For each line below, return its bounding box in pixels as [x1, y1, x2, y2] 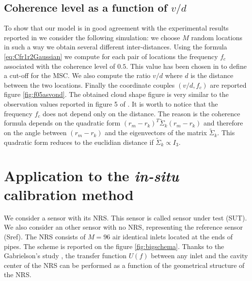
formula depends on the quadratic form [4, 118, 121, 128]
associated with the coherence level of [4, 61, 115, 71]
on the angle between [4, 127, 67, 138]
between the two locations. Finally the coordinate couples [4, 79, 175, 90]
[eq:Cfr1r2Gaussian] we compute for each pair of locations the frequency [4, 51, 218, 61]
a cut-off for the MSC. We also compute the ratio [4, 70, 151, 80]
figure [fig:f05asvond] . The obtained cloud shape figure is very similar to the [4, 89, 229, 99]
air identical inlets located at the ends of [112, 232, 233, 242]
